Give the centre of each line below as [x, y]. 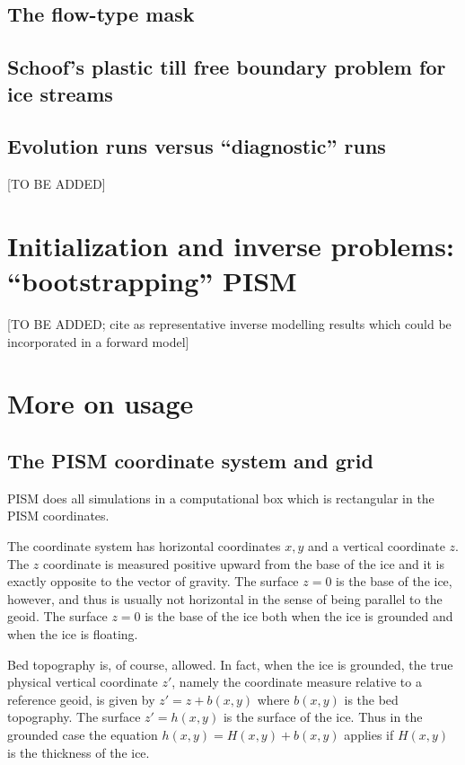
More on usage [101, 403]
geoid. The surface [57, 616]
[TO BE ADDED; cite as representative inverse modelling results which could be [229, 324]
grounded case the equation [83, 734]
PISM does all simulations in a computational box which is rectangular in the [221, 498]
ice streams [60, 93]
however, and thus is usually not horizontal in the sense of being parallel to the [225, 598]
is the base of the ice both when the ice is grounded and [299, 616]
